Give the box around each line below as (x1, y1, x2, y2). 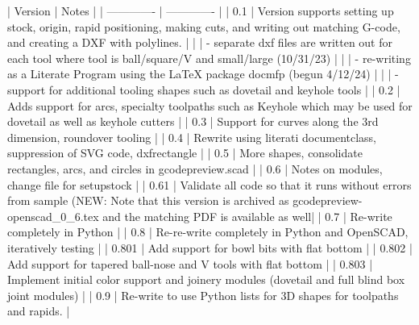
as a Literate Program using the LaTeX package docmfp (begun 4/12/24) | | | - (7, 65, 399, 82)
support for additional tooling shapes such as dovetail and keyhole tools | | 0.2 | (7, 81, 400, 98)
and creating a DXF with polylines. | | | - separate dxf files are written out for (7, 34, 392, 51)
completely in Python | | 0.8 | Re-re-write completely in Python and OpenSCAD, (7, 223, 409, 240)
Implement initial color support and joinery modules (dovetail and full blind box (7, 271, 405, 288)
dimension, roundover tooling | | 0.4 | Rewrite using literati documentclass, (7, 128, 377, 145)
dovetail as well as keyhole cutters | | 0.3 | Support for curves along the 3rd (7, 113, 379, 130)
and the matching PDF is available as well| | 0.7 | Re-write (102, 207, 392, 224)
